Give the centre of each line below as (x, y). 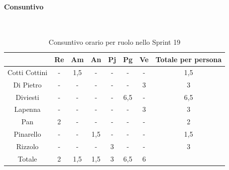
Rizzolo (27, 146)
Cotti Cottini (28, 72)
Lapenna (27, 109)
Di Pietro (27, 84)
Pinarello (27, 134)
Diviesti (27, 97)
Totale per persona (189, 59)
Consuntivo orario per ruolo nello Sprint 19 (114, 42)
